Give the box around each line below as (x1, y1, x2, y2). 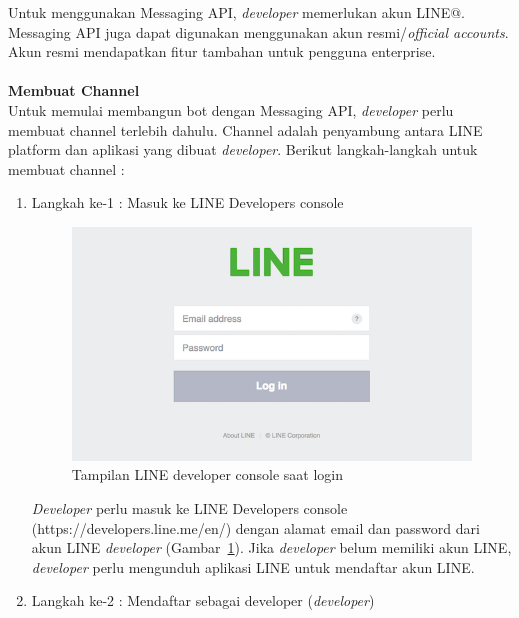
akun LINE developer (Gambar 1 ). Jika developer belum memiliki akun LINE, (31, 537, 512, 558)
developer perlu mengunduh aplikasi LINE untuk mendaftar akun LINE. (31, 556, 475, 577)
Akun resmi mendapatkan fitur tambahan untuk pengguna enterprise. (8, 41, 436, 62)
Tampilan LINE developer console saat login (71, 464, 344, 485)
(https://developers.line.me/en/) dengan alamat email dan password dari (31, 517, 480, 538)
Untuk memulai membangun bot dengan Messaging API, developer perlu (8, 99, 454, 120)
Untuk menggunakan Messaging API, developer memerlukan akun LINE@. (8, 2, 465, 22)
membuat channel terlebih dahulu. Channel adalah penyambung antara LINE (8, 119, 483, 140)
